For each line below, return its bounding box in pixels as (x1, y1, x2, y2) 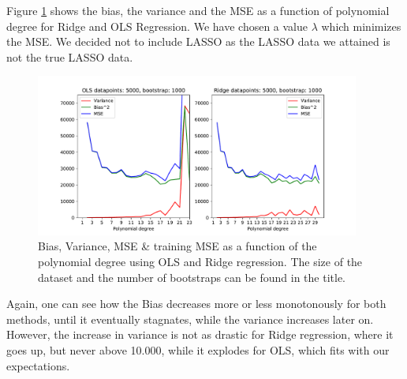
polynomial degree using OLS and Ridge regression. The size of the (38, 253, 363, 269)
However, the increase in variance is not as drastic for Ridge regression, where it (6, 326, 394, 343)
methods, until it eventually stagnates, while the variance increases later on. (6, 310, 374, 327)
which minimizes (321, 17, 401, 34)
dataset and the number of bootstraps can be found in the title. (38, 268, 346, 285)
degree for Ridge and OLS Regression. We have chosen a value (6, 17, 308, 34)
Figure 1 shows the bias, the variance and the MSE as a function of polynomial (6, 2, 390, 18)
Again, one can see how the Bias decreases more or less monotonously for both (6, 295, 386, 312)
